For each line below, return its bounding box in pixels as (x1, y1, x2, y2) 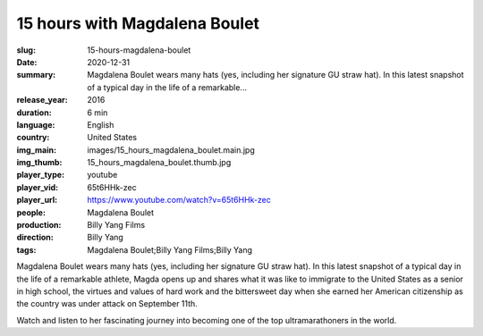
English (87, 119, 114, 130)
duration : (16, 107, 53, 118)
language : (16, 119, 55, 130)
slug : (16, 45, 36, 55)
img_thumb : (16, 157, 63, 168)
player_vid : (16, 181, 58, 192)
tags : (16, 244, 37, 255)
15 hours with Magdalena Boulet (16, 13, 259, 33)
